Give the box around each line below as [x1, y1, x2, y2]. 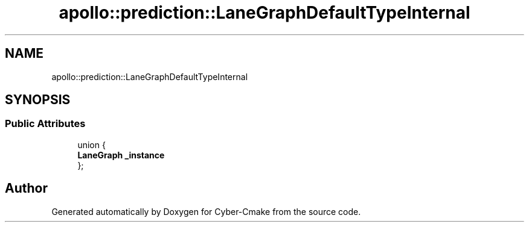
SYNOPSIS [5, 92, 71, 108]
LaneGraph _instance [77, 149, 165, 160]
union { [77, 139, 106, 150]
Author [5, 181, 48, 196]
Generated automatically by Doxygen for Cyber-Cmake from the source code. [51, 206, 361, 217]
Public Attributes [5, 117, 86, 130]
